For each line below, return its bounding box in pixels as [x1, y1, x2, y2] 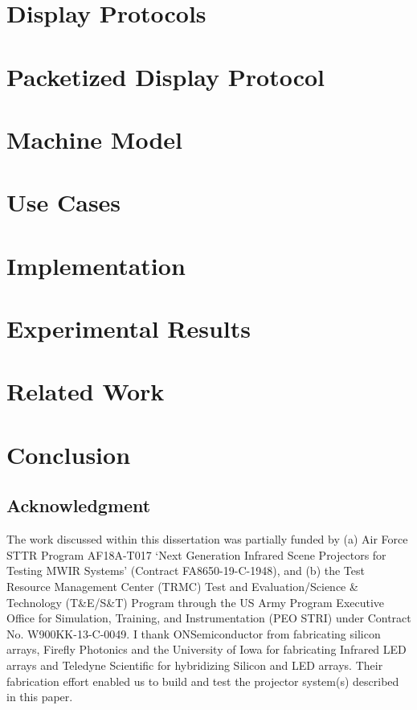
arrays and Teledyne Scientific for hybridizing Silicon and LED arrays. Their [6, 656, 383, 673]
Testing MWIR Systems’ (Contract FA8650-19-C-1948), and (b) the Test [6, 562, 365, 579]
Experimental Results [6, 312, 251, 345]
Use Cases [6, 186, 121, 219]
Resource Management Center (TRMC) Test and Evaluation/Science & [6, 577, 358, 594]
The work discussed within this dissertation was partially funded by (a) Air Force [6, 531, 408, 548]
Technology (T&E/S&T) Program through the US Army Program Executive [6, 593, 385, 610]
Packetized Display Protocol [6, 60, 325, 92]
